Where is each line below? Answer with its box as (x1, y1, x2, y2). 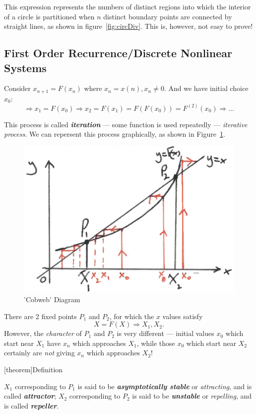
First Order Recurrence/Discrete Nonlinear (4, 45, 232, 61)
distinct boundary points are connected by (103, 11, 232, 21)
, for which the (109, 311, 154, 321)
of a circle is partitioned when (4, 11, 95, 21)
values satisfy (162, 311, 203, 321)
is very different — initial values (117, 328, 214, 338)
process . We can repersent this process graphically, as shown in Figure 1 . (4, 129, 225, 139)
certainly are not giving (4, 347, 75, 358)
